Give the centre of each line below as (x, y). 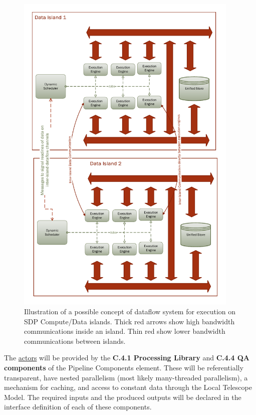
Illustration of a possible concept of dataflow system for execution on (130, 312)
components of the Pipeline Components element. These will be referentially (124, 368)
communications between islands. (75, 341)
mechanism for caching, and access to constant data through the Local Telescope (128, 387)
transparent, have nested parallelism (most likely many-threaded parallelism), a (126, 377)
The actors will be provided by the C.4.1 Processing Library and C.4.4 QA (127, 358)
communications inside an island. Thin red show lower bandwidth (125, 331)
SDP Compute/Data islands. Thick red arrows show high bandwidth (130, 321)
